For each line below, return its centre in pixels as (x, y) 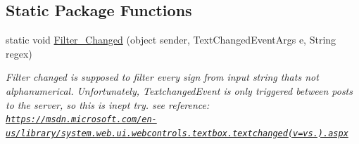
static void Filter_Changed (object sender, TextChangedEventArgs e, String (171, 40)
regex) (19, 53)
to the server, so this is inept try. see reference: (108, 104)
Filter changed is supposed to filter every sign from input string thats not (162, 77)
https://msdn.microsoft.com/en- (81, 120)
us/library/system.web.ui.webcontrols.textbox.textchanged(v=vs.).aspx (177, 133)
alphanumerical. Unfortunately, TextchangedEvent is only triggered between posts (179, 90)
